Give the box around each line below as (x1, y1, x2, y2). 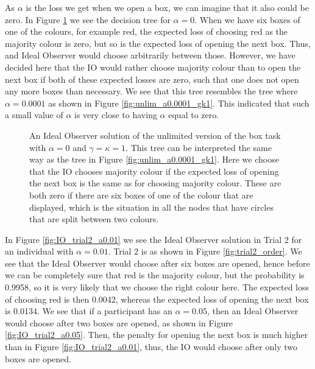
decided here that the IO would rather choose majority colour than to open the (5, 60, 301, 73)
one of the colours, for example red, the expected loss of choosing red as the (5, 25, 288, 38)
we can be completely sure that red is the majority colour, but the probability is (5, 269, 305, 281)
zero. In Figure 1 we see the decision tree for (5, 13, 171, 26)
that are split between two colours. (29, 213, 159, 225)
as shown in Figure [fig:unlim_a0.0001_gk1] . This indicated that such (48, 96, 310, 109)
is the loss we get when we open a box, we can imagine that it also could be (26, 1, 309, 13)
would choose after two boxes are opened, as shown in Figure (5, 316, 233, 329)
